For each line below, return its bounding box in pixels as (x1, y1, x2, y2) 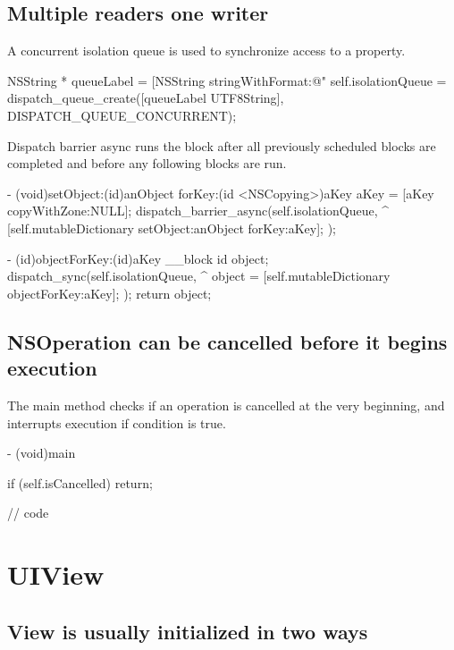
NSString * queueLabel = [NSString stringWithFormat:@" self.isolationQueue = (7, 71, 447, 89)
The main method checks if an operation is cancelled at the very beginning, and (7, 395, 445, 414)
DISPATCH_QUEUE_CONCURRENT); (7, 106, 237, 124)
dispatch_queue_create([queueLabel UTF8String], (7, 89, 284, 107)
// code (7, 503, 49, 522)
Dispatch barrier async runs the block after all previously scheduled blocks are (7, 136, 436, 155)
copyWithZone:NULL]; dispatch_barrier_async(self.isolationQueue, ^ (7, 201, 390, 220)
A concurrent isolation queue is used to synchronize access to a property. (7, 41, 406, 60)
